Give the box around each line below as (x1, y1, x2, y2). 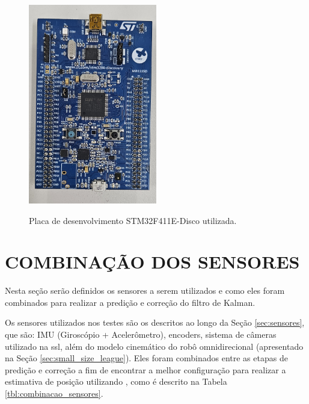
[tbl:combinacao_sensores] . (5, 387, 103, 399)
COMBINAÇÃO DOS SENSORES (5, 249, 300, 274)
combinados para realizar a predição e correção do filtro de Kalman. (5, 296, 255, 308)
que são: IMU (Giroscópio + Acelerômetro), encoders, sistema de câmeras (5, 328, 277, 340)
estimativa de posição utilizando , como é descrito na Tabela (5, 375, 227, 388)
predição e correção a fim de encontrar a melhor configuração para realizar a (5, 363, 286, 376)
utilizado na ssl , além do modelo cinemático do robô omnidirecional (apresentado (5, 340, 304, 352)
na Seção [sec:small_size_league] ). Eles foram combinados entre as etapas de (5, 352, 288, 364)
